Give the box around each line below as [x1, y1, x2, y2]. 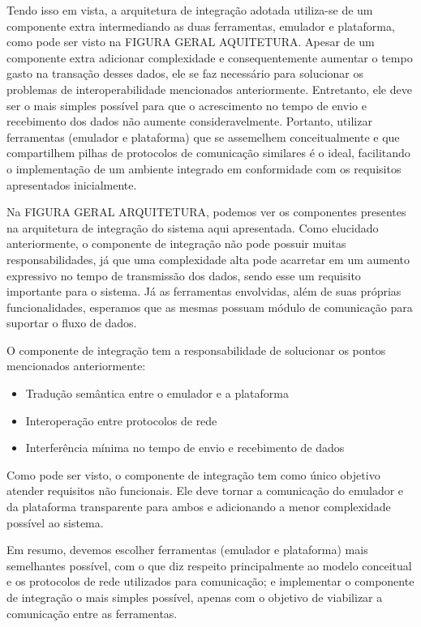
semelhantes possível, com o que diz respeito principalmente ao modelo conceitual [6, 557, 412, 574]
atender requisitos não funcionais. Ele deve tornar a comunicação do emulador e [6, 482, 404, 499]
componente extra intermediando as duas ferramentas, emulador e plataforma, [6, 17, 395, 34]
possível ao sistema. [6, 514, 104, 531]
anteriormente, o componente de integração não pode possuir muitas [6, 235, 346, 252]
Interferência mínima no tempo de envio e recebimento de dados [25, 439, 345, 456]
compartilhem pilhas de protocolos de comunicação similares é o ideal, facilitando [6, 144, 410, 161]
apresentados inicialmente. [6, 176, 137, 193]
